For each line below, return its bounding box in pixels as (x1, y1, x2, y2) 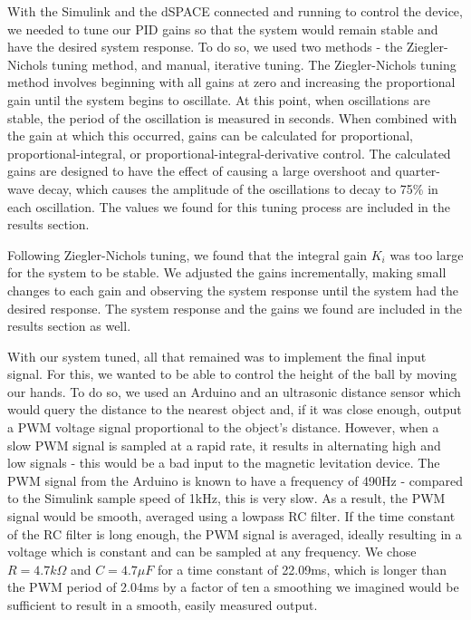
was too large (389, 245, 464, 264)
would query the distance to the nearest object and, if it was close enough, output (7, 400, 462, 419)
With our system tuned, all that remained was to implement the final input (7, 346, 427, 365)
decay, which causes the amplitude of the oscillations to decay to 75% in (38, 179, 438, 198)
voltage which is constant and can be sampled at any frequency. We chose (7, 542, 417, 561)
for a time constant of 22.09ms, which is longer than (157, 559, 447, 578)
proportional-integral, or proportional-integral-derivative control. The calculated (7, 143, 451, 162)
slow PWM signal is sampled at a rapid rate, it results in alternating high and (7, 435, 441, 454)
